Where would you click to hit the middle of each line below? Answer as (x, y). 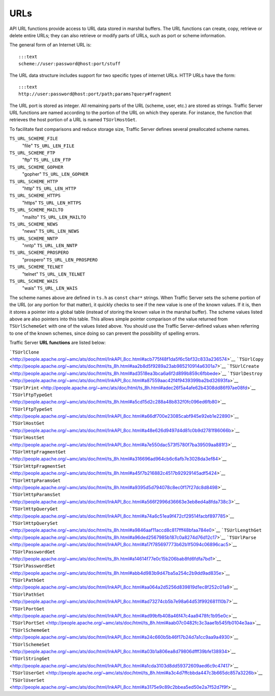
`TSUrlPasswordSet (32, 566)
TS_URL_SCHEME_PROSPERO (39, 253)
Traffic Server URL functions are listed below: (58, 343)
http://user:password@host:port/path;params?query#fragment (95, 94)
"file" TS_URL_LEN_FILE (48, 146)
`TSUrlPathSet (27, 594)
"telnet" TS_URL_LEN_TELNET (54, 274)
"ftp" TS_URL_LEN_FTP (47, 160)
